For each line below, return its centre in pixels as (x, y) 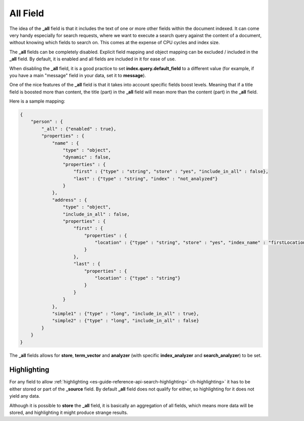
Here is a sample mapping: (37, 101)
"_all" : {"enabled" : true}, (79, 129)
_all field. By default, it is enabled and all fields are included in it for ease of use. (93, 59)
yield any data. (25, 396)
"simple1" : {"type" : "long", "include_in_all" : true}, (126, 313)
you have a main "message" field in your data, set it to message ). (78, 75)
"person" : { (47, 122)
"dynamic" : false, (87, 157)
